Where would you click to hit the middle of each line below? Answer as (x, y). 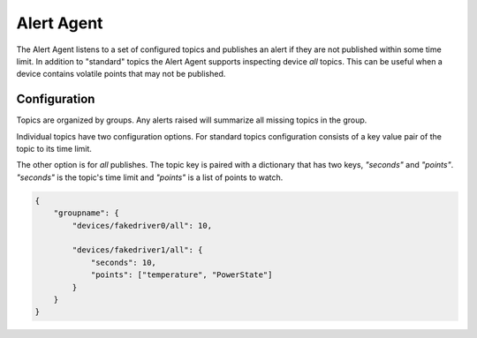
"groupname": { (86, 213)
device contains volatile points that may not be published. (121, 74)
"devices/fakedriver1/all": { (137, 250)
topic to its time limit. (54, 149)
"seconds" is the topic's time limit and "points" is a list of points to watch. (150, 177)
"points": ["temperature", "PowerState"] (182, 275)
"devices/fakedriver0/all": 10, (142, 225)
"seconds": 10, (123, 262)
